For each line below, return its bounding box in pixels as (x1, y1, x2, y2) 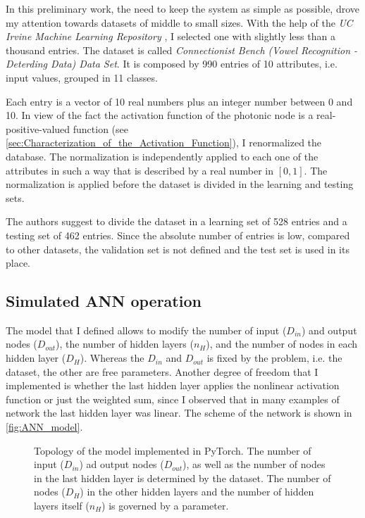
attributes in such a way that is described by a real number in (6, 163, 274, 177)
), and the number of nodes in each (206, 336, 358, 351)
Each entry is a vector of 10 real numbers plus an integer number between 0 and (6, 94, 353, 108)
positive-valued (6, 121, 70, 136)
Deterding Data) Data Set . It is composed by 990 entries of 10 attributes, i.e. (6, 56, 338, 71)
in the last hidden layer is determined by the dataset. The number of (34, 470, 331, 485)
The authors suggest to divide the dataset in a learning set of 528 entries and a (6, 214, 347, 229)
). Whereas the (80, 350, 144, 365)
